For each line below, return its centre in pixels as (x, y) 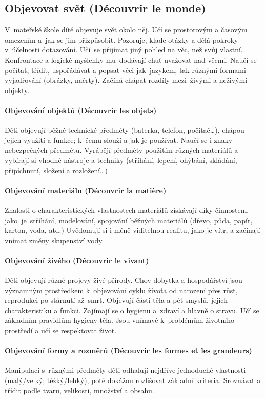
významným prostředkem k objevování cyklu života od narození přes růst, (121, 290)
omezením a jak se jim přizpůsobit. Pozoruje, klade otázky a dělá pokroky (121, 39)
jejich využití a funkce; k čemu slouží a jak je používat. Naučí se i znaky (119, 140)
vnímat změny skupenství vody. (54, 240)
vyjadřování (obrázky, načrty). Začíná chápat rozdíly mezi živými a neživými (126, 80)
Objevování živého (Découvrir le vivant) (77, 260)
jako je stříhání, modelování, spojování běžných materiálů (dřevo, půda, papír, (129, 220)
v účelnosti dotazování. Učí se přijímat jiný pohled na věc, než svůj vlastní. (124, 50)
